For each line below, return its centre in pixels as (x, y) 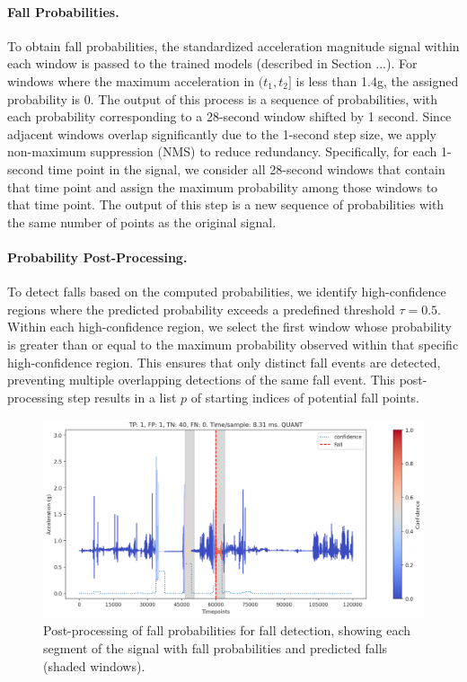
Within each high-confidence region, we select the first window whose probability (230, 327)
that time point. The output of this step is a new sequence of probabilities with (226, 204)
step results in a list (122, 397)
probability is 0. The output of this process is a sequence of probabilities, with (223, 98)
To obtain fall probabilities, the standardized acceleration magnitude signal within (233, 45)
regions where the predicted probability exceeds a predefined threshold (201, 309)
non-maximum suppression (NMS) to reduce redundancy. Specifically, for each (222, 151)
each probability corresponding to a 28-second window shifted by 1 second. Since (229, 116)
